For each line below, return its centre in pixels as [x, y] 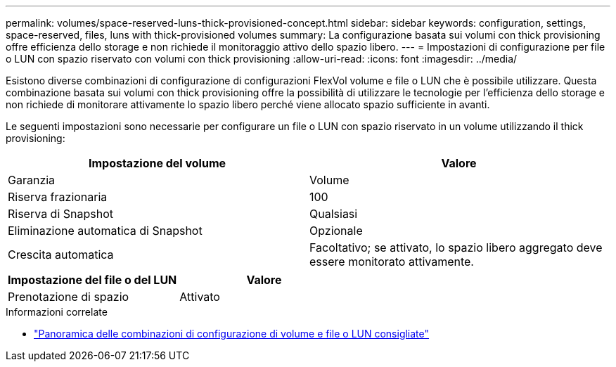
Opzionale [336, 231]
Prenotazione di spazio [69, 297]
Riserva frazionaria [58, 197]
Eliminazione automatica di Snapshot [105, 231]
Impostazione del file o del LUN [92, 280]
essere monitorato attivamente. [392, 262]
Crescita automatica [61, 255]
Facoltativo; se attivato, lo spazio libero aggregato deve [456, 247]
